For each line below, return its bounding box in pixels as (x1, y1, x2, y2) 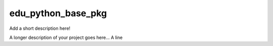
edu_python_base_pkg (9, 8, 107, 19)
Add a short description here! (9, 25, 71, 31)
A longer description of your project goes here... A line (9, 34, 123, 40)
